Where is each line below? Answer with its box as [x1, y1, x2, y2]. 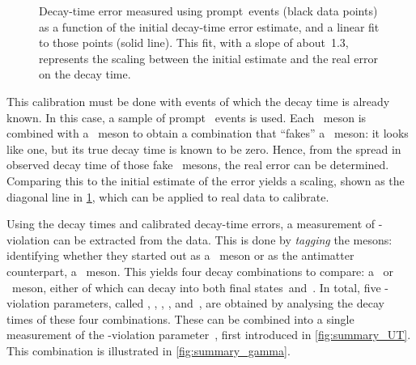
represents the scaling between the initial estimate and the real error [39, 49, 378, 66]
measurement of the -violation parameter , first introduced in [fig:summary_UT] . [6, 326, 411, 343]
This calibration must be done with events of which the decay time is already [6, 92, 390, 109]
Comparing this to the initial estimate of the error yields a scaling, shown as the [6, 172, 405, 189]
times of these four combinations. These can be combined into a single [6, 310, 354, 327]
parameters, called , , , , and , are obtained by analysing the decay [53, 295, 384, 312]
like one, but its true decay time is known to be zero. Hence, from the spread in [6, 140, 401, 157]
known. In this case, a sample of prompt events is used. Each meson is [6, 108, 367, 125]
